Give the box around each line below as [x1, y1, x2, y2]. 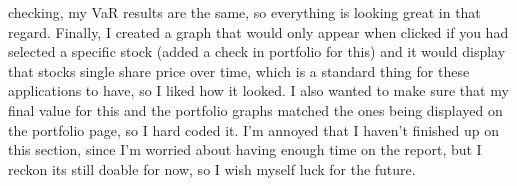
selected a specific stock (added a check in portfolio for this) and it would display [8, 41, 506, 62]
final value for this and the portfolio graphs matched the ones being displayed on [8, 99, 503, 120]
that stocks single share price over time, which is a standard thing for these [8, 60, 470, 81]
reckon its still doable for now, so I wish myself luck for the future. [8, 158, 416, 179]
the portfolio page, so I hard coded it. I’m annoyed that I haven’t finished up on [8, 119, 500, 140]
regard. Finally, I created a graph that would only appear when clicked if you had [8, 21, 509, 42]
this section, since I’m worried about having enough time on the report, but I [8, 139, 482, 160]
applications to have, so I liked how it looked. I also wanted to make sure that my [8, 80, 509, 101]
